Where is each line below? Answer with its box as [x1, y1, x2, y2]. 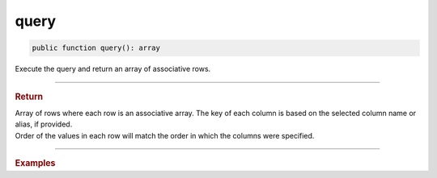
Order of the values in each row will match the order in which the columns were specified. [15, 130, 315, 140]
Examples [15, 157, 56, 168]
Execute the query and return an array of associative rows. [15, 64, 211, 74]
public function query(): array [32, 43, 161, 52]
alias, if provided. [15, 119, 73, 129]
